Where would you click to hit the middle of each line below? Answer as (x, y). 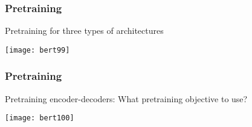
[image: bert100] (40, 118)
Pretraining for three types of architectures (84, 31)
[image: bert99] (37, 50)
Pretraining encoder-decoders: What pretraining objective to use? (126, 98)
